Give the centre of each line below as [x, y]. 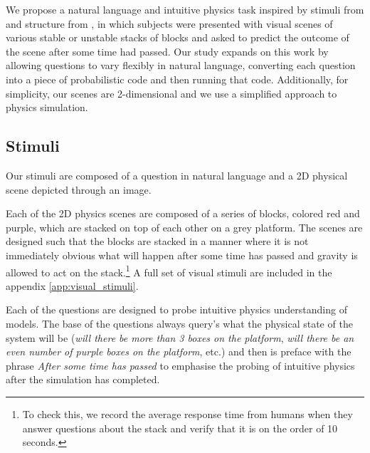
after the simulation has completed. [83, 379]
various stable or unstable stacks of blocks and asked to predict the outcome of [178, 37]
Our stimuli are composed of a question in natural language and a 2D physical [177, 175]
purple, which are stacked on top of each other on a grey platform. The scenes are [184, 227]
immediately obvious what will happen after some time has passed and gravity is [182, 255]
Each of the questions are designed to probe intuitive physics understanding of [176, 309]
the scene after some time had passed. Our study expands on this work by [167, 51]
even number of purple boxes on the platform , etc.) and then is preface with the [179, 352]
